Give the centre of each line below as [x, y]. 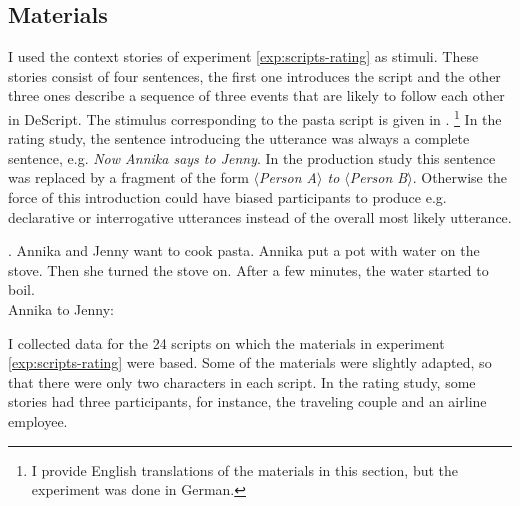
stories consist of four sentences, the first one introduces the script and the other [254, 75]
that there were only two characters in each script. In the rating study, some [242, 381]
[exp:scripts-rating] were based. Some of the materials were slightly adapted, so [250, 362]
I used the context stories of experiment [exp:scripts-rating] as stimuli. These [243, 56]
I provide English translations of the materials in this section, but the [245, 469]
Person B [378, 177]
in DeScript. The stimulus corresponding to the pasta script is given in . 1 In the [255, 117]
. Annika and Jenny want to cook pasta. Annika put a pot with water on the [244, 250]
